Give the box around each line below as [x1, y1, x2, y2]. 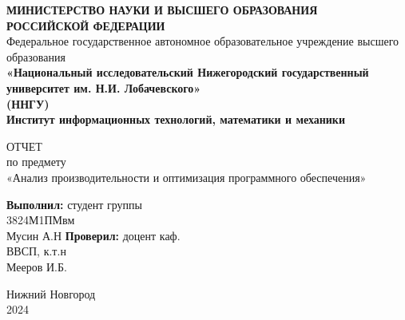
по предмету [6, 153, 66, 170]
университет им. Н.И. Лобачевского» [6, 79, 201, 96]
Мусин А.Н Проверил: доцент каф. [6, 227, 181, 243]
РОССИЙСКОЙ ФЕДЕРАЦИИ [6, 17, 165, 34]
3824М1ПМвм [6, 211, 75, 228]
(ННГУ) [6, 95, 50, 112]
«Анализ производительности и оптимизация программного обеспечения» [6, 168, 367, 185]
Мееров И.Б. [6, 258, 67, 275]
